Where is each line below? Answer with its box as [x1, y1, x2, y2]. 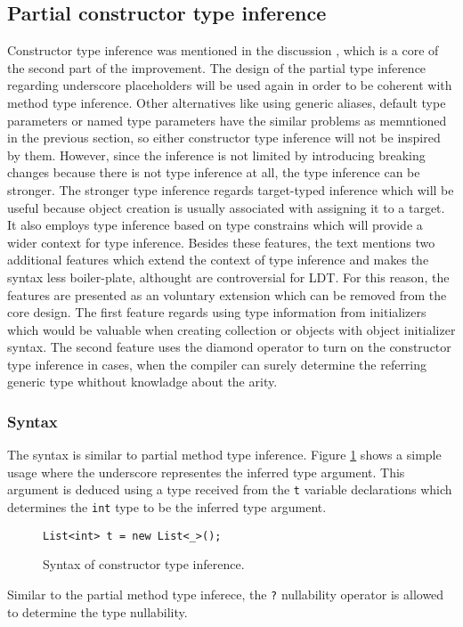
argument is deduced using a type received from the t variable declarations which [7, 480, 452, 499]
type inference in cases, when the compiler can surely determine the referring [7, 354, 427, 373]
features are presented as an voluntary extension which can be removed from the [7, 285, 447, 304]
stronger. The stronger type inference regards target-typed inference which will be [7, 180, 454, 199]
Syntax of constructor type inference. [43, 555, 245, 574]
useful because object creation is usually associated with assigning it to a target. [7, 198, 445, 216]
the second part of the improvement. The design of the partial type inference [7, 58, 426, 77]
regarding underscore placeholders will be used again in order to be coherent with [7, 76, 452, 94]
